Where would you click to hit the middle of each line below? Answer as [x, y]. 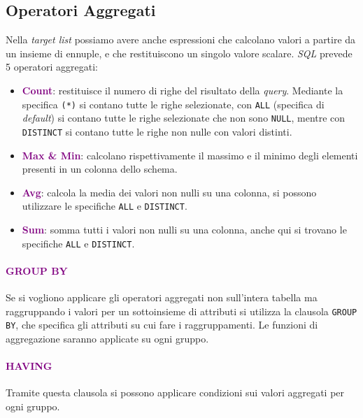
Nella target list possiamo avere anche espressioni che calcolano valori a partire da [181, 39]
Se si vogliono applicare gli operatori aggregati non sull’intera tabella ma [162, 297]
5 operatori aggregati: [52, 67]
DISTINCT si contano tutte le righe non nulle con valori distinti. [157, 131]
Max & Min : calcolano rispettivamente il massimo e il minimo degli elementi [190, 155]
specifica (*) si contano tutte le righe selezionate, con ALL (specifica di [173, 104]
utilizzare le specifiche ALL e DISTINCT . [105, 206]
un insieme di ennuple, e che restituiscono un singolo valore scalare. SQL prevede [179, 53]
